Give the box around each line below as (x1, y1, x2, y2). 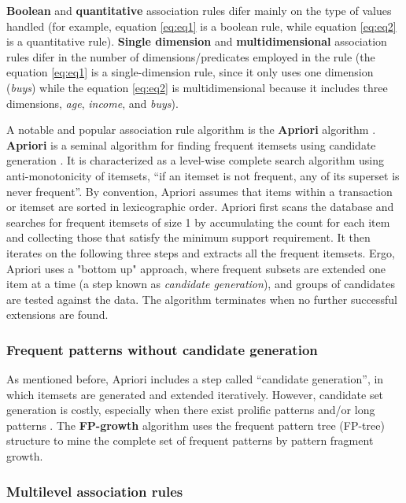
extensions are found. (6, 306, 109, 323)
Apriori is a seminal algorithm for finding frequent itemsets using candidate (6, 136, 376, 153)
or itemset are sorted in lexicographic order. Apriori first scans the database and (6, 198, 394, 215)
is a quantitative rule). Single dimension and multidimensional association (6, 33, 387, 50)
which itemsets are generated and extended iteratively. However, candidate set (6, 386, 384, 402)
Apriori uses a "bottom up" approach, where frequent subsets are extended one (6, 260, 386, 276)
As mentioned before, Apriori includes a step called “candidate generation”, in (6, 371, 384, 387)
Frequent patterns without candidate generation (6, 339, 318, 359)
